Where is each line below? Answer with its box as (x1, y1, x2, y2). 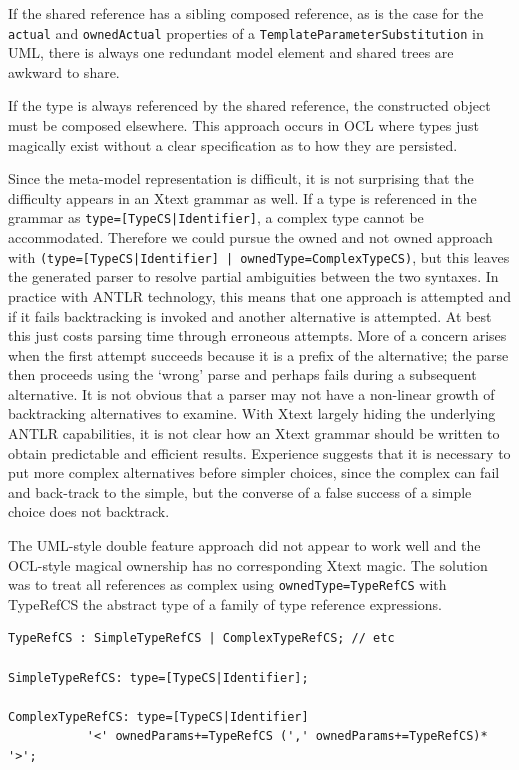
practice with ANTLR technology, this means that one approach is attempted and (8, 285, 512, 306)
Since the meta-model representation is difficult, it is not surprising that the (8, 168, 474, 189)
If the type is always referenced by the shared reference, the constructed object (8, 95, 491, 116)
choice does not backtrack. (8, 501, 170, 522)
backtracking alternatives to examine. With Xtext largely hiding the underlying (8, 403, 496, 424)
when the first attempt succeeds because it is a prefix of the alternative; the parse (8, 344, 509, 365)
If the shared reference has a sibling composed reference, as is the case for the (8, 3, 484, 23)
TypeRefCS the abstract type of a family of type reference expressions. (8, 593, 442, 614)
